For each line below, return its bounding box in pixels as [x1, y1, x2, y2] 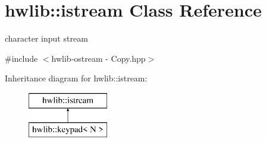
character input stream [5, 32, 88, 45]
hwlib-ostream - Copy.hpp [51, 52, 146, 64]
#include [5, 52, 38, 64]
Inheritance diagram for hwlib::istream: [5, 72, 148, 84]
